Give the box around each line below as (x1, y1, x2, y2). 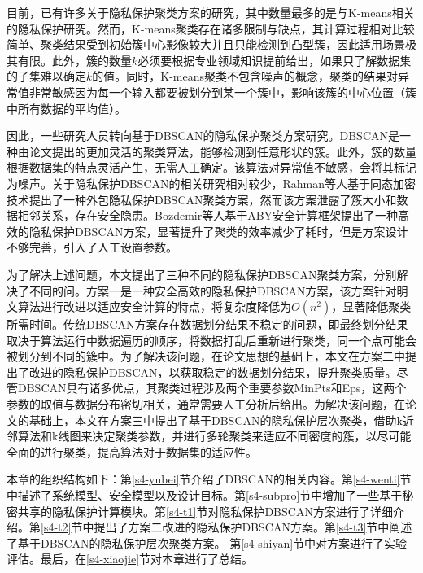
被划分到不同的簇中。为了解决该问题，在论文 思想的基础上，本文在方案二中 (7, 348, 405, 365)
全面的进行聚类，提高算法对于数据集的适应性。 (7, 443, 257, 460)
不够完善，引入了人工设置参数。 (7, 238, 177, 256)
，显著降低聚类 (331, 298, 412, 315)
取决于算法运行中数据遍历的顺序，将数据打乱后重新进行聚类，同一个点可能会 (7, 331, 416, 348)
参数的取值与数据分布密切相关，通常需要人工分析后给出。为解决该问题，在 (7, 396, 405, 413)
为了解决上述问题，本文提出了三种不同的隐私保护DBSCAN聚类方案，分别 (7, 265, 397, 282)
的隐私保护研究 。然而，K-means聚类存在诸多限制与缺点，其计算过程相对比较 (7, 20, 415, 37)
